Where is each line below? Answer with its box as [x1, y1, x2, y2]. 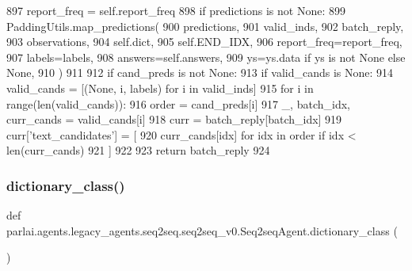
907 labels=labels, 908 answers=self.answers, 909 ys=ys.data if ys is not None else [6, 48, 406, 65]
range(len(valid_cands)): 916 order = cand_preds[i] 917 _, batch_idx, [6, 95, 350, 112]
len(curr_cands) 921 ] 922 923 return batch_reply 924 [6, 142, 270, 158]
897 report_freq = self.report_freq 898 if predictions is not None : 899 [6, 2, 345, 18]
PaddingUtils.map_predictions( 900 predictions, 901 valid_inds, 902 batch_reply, [6, 17, 404, 34]
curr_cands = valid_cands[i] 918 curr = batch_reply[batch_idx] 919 [6, 111, 342, 128]
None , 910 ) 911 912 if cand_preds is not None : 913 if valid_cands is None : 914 [6, 64, 394, 81]
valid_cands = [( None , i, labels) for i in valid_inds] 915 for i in [6, 79, 314, 96]
